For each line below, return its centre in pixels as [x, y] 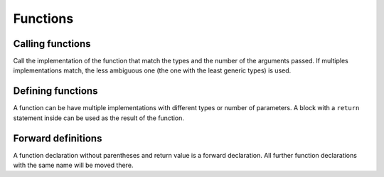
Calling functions [52, 44]
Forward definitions [58, 138]
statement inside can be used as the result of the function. [99, 118]
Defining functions [55, 91]
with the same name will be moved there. [73, 165]
